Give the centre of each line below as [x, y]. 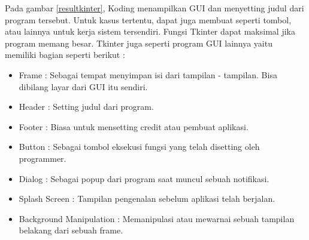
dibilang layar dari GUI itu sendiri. [83, 86]
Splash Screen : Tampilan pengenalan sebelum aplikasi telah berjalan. [147, 199]
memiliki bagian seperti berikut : [65, 55]
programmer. [43, 158]
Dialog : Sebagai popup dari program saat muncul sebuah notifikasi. [144, 178]
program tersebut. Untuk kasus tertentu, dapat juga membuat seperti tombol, [148, 19]
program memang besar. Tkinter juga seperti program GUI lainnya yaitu [139, 43]
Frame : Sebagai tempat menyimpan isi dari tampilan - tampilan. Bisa [148, 74]
